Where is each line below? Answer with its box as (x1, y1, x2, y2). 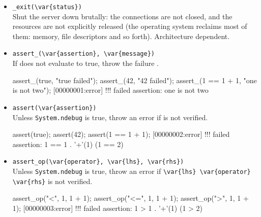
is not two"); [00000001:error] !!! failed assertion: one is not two (12, 85, 209, 95)
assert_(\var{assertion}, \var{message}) (12, 50, 155, 58)
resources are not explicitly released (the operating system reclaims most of (12, 21, 247, 31)
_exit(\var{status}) (12, 4, 82, 11)
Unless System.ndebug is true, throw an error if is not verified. (12, 112, 208, 122)
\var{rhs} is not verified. (12, 175, 93, 186)
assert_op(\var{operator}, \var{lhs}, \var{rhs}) (12, 158, 184, 166)
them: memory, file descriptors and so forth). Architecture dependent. (12, 30, 230, 41)
